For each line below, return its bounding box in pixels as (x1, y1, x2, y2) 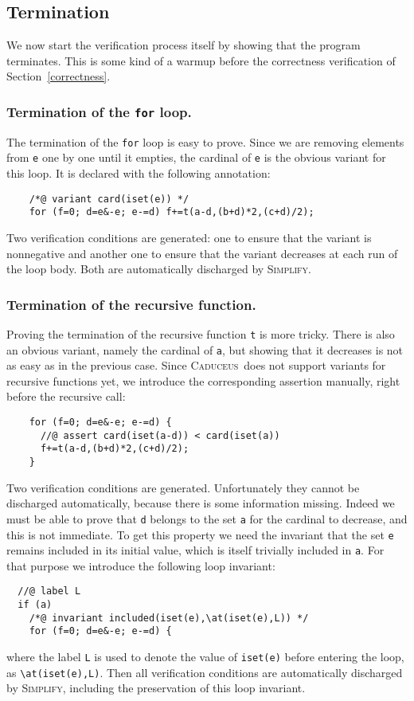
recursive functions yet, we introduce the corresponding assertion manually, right (6, 372, 400, 389)
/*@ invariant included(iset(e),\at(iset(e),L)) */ (29, 612, 309, 624)
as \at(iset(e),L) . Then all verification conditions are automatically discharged (6, 664, 403, 680)
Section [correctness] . (6, 68, 111, 84)
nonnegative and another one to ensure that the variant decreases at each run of (6, 245, 398, 261)
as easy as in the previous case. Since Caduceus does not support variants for (6, 357, 386, 374)
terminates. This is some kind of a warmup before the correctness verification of (6, 52, 396, 69)
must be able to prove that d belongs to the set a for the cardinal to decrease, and (6, 510, 408, 527)
